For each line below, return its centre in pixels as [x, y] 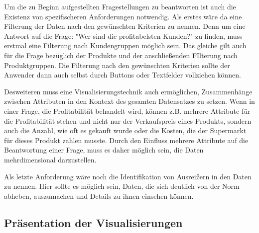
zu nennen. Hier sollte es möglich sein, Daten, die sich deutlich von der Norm [122, 186]
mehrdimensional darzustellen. [50, 159]
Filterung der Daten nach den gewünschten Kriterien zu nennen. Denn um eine [125, 26]
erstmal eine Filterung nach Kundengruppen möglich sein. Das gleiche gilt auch [125, 45]
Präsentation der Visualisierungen [93, 222]
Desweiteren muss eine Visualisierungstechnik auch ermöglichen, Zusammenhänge [128, 91]
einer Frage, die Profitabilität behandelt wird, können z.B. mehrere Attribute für [127, 111]
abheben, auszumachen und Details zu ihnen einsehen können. [99, 195]
